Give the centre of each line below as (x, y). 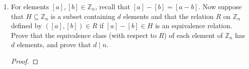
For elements (30, 6)
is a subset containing (83, 16)
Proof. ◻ (25, 60)
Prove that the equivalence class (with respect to (84, 35)
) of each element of (193, 35)
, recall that (113, 6)
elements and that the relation (168, 16)
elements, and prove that (54, 44)
